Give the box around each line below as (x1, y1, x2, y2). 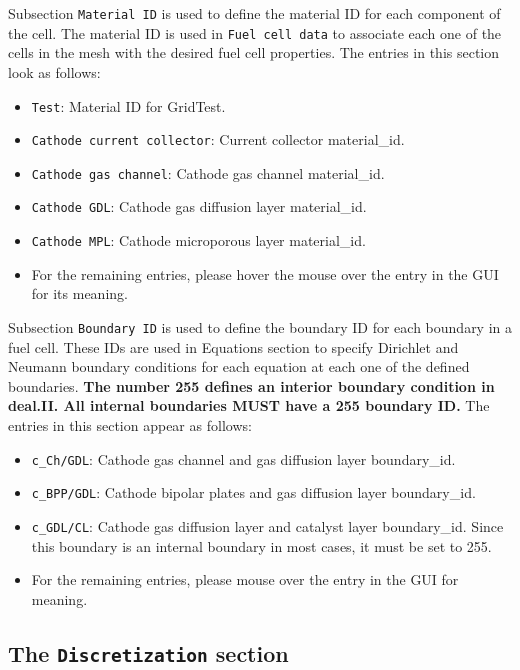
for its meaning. (31, 283, 128, 304)
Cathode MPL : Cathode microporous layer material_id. (31, 230, 366, 251)
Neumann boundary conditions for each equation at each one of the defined (8, 356, 470, 377)
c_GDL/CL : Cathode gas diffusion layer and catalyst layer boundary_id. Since (31, 515, 504, 536)
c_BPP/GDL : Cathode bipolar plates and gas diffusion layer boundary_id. (31, 482, 476, 503)
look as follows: (8, 61, 101, 82)
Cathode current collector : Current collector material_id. (31, 129, 405, 150)
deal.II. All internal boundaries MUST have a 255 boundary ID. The (8, 395, 490, 416)
